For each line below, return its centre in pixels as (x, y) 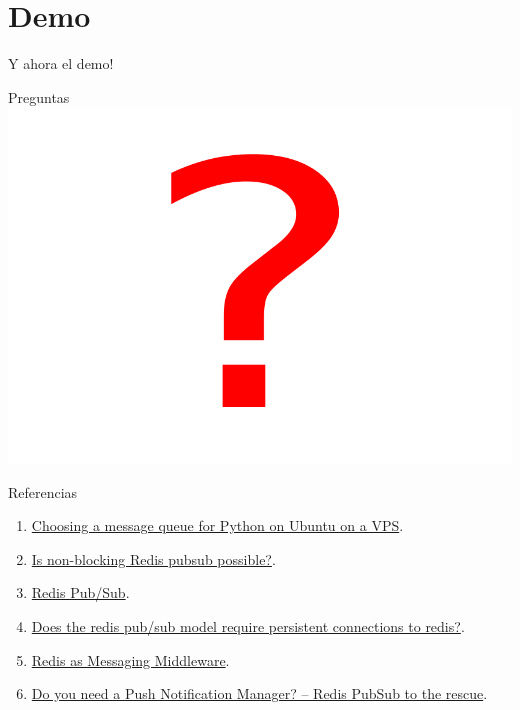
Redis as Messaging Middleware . (130, 659)
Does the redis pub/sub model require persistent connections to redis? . (248, 625)
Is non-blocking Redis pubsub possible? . (153, 558)
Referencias (43, 491)
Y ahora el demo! (61, 63)
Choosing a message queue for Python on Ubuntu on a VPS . (217, 525)
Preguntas (39, 96)
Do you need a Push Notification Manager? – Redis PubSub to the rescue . (259, 693)
